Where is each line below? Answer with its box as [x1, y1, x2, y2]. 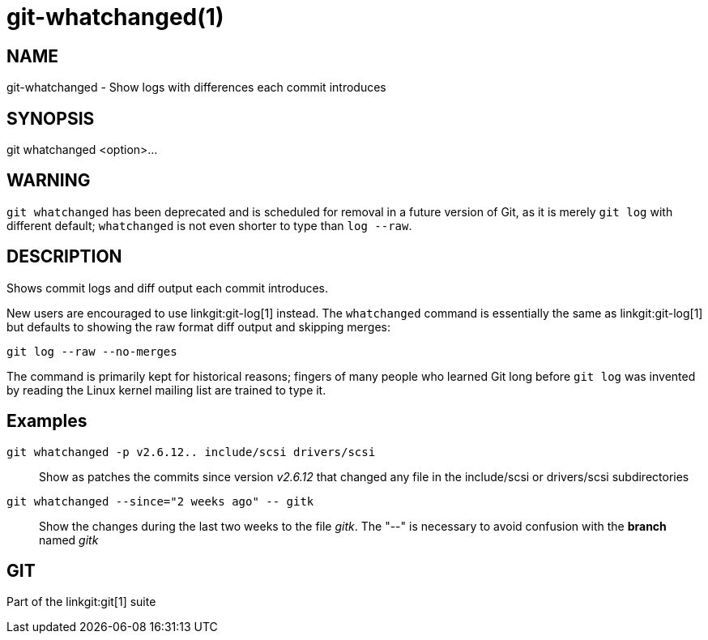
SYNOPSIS [6, 108, 95, 129]
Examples [6, 411, 87, 432]
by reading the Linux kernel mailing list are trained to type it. [6, 382, 326, 397]
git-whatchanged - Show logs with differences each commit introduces [6, 80, 386, 95]
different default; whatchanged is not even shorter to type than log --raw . [6, 218, 412, 233]
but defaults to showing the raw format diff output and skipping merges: [6, 319, 390, 334]
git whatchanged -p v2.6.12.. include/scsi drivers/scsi [6, 445, 376, 459]
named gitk [39, 532, 99, 547]
